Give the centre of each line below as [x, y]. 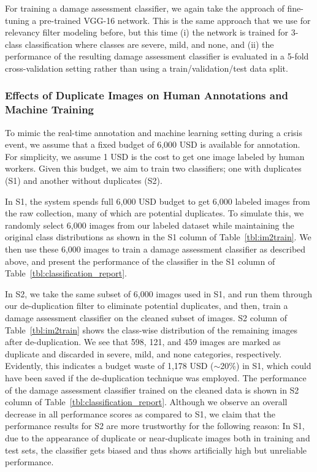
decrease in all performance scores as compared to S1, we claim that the [140, 413]
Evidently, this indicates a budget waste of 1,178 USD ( [109, 366]
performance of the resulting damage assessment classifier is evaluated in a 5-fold [157, 56]
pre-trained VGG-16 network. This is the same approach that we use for [175, 20]
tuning [17, 20]
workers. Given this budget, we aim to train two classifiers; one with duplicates [153, 168]
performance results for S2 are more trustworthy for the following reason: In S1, [155, 426]
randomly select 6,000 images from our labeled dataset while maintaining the [150, 225]
